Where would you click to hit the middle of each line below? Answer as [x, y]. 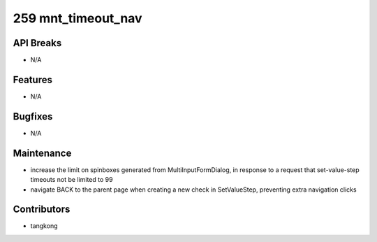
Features [32, 79]
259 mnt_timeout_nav [77, 18]
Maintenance [42, 153]
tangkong [44, 226]
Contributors [42, 209]
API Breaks [37, 43]
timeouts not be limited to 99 [72, 180]
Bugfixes [33, 116]
